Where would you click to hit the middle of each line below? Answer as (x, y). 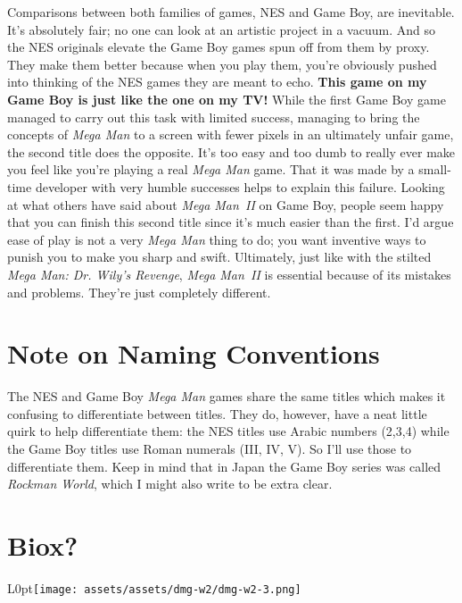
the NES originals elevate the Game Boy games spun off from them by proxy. (219, 47)
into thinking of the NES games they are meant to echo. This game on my (217, 82)
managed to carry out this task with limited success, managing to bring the (214, 117)
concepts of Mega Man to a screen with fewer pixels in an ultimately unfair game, (231, 134)
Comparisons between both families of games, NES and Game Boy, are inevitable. (231, 12)
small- (435, 169)
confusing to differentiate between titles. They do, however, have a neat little (217, 413)
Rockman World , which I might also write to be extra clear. (170, 484)
